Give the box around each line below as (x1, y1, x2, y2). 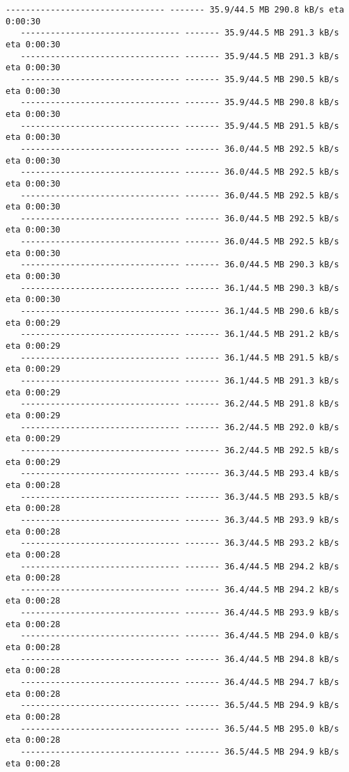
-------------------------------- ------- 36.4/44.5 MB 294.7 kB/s (20, 677, 339, 688)
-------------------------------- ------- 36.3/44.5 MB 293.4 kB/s (20, 468, 339, 479)
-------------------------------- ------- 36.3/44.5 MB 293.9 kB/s (20, 514, 339, 525)
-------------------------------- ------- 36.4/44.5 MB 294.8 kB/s (20, 654, 339, 664)
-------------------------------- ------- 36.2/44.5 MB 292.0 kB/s (20, 422, 339, 432)
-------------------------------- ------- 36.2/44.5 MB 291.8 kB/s (20, 399, 339, 409)
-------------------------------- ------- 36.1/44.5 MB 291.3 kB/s (20, 376, 339, 386)
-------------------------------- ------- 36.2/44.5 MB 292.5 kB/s (20, 445, 339, 455)
